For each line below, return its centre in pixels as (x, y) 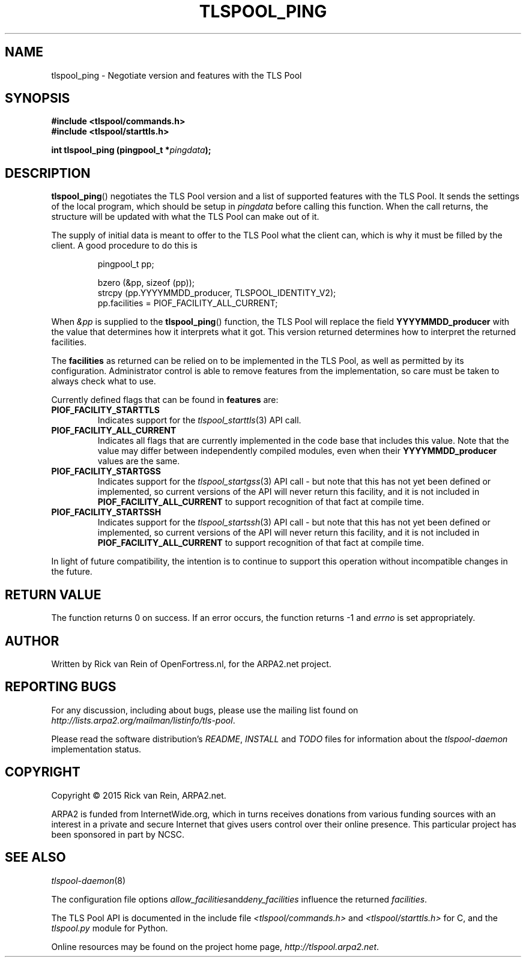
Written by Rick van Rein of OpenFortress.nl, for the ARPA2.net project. (191, 664)
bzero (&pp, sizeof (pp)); (146, 283)
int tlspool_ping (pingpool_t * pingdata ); (131, 150)
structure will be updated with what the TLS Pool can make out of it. (185, 217)
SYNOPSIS (38, 98)
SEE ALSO (35, 858)
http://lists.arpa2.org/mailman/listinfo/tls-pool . (143, 720)
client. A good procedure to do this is (124, 246)
